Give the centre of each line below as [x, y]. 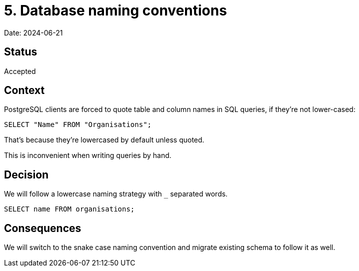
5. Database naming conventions [115, 10]
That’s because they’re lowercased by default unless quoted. [104, 140]
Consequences [43, 228]
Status [21, 52]
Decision [26, 174]
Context [24, 90]
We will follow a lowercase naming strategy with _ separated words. [116, 194]
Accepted [20, 71]
